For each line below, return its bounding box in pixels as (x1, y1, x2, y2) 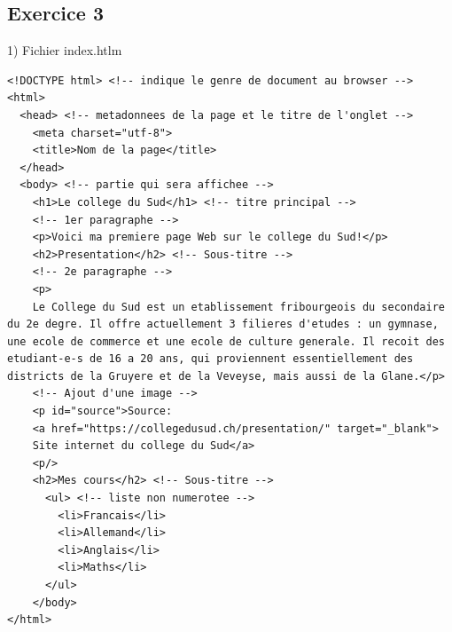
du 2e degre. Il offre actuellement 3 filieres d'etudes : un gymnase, (7, 318, 439, 331)
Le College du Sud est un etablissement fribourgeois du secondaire (32, 300, 445, 313)
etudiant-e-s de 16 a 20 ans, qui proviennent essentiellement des (7, 352, 414, 366)
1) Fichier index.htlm (7, 41, 122, 59)
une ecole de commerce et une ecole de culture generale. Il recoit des (7, 335, 445, 348)
